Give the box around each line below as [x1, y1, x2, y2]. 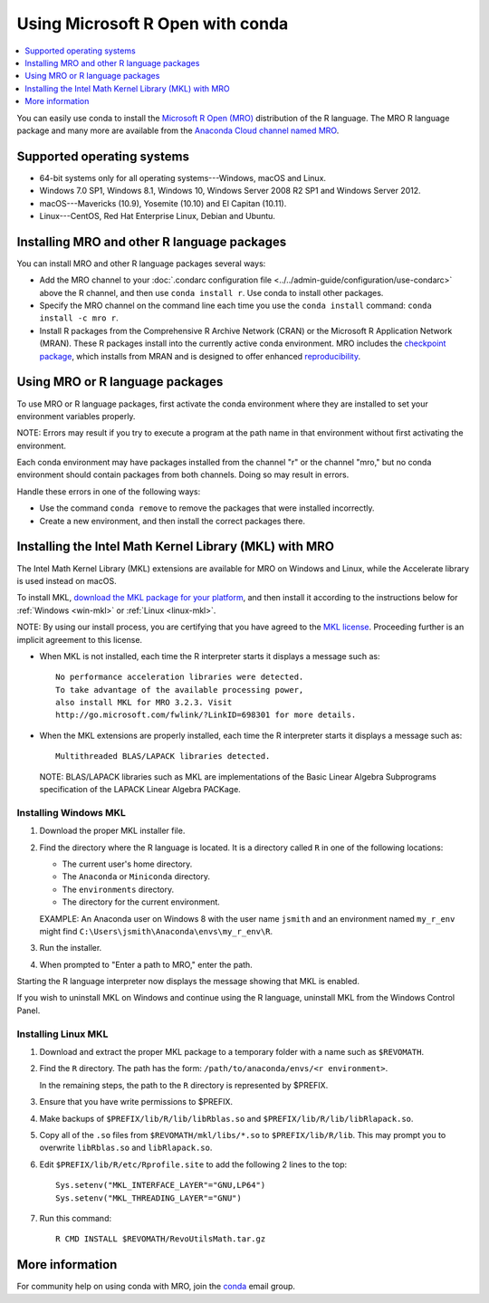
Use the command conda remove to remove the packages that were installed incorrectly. [39, 503, 375, 513]
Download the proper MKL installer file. [39, 825, 186, 837]
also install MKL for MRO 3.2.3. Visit [55, 697, 233, 708]
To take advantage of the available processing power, [55, 685, 304, 695]
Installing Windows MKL [16, 806, 127, 819]
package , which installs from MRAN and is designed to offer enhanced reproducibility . [39, 350, 361, 361]
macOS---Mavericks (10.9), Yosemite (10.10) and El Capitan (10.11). [39, 197, 287, 208]
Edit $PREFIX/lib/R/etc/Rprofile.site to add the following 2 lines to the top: [39, 1159, 348, 1170]
